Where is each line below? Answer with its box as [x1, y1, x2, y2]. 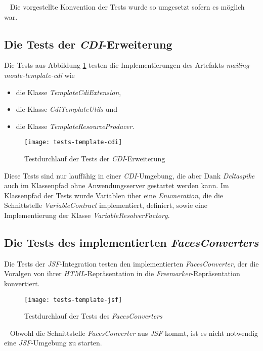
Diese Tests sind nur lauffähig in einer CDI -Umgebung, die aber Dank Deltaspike [4, 170, 255, 181]
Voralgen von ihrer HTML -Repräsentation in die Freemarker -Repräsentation [4, 268, 240, 279]
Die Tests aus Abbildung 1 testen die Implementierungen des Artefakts [4, 60, 224, 70]
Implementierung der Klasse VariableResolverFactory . [4, 209, 170, 220]
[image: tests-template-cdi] [24, 139, 122, 146]
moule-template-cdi [4, 69, 62, 80]
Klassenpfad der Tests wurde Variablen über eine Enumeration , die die [4, 190, 224, 200]
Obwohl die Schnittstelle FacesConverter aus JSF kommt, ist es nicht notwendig [10, 327, 258, 338]
